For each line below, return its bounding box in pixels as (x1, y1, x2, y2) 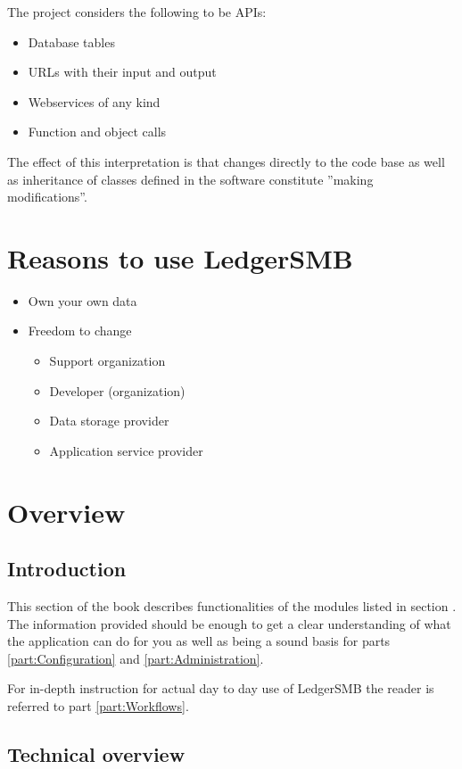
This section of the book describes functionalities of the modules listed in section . (7, 597, 457, 616)
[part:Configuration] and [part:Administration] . (7, 649, 264, 667)
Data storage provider (49, 411, 169, 430)
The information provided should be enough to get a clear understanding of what (7, 614, 451, 633)
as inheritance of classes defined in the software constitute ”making (7, 170, 374, 188)
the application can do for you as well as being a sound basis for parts (7, 632, 391, 650)
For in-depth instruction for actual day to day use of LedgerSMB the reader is (7, 679, 434, 698)
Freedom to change (28, 321, 132, 340)
